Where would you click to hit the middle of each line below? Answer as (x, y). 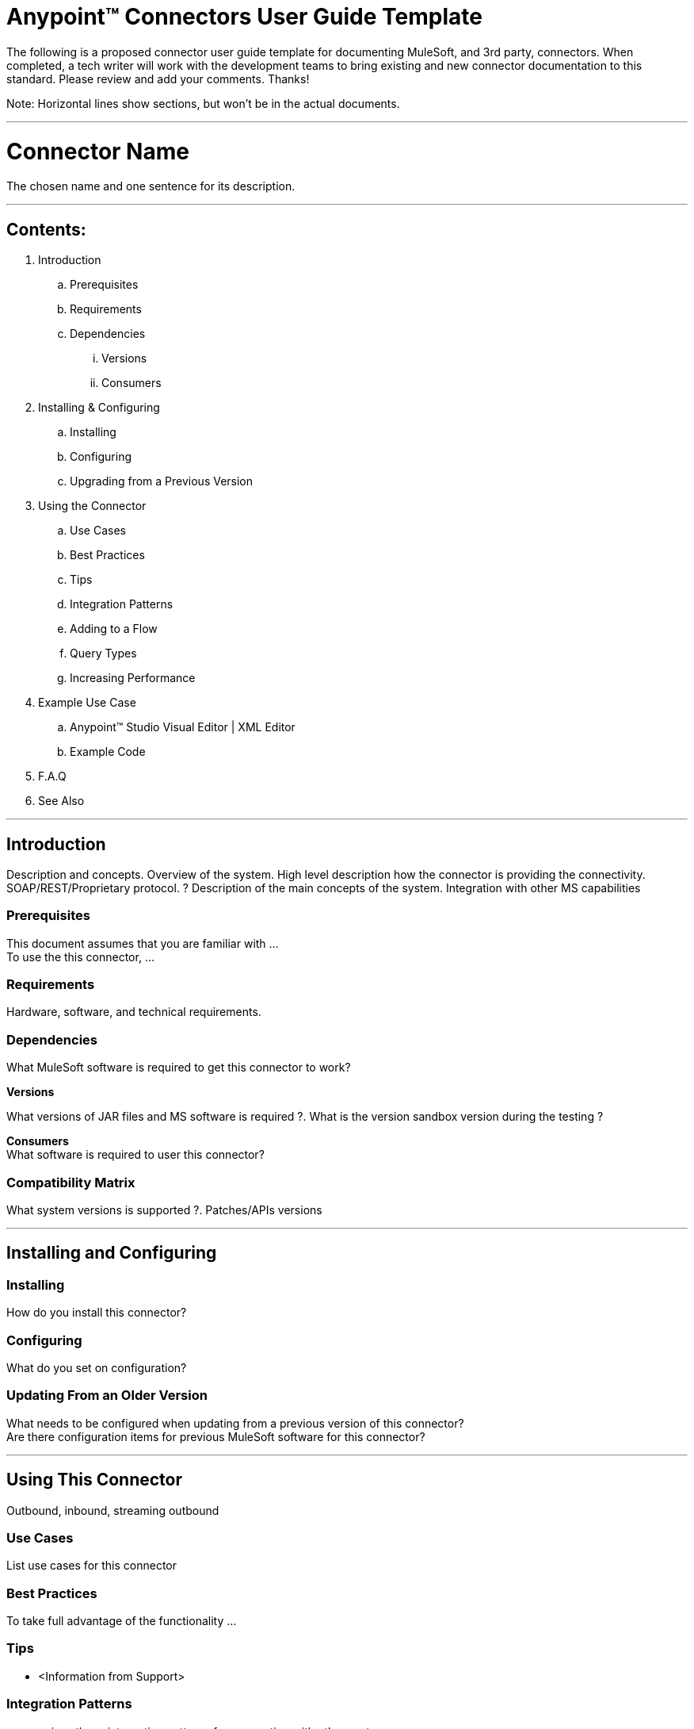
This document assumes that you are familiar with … (143, 943)
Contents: (46, 229)
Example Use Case (87, 703)
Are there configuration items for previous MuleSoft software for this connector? (216, 1436)
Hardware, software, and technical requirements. (134, 1012)
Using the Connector (92, 506)
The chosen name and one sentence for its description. (151, 186)
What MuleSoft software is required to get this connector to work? (179, 1068)
